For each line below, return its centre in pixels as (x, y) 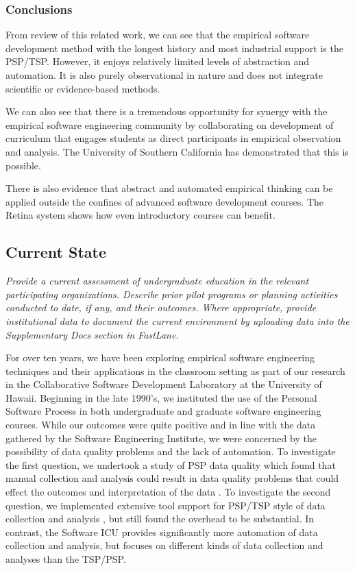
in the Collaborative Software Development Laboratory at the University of (164, 384)
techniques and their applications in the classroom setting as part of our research (175, 370)
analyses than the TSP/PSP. (66, 559)
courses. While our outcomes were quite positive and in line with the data (161, 425)
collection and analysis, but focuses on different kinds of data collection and (164, 545)
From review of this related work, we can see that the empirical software (158, 35)
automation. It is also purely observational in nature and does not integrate (164, 75)
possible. (23, 165)
